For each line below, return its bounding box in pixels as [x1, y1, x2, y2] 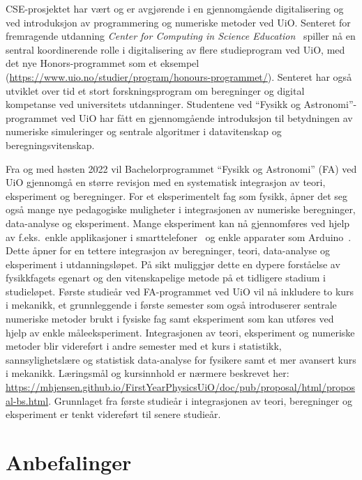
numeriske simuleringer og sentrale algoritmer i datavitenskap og [6, 124, 282, 139]
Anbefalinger [6, 448, 132, 476]
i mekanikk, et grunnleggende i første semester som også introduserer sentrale [6, 297, 337, 312]
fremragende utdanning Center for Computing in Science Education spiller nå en [6, 29, 356, 43]
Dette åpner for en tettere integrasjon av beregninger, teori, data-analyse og [6, 243, 330, 258]
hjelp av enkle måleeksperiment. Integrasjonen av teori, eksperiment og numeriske [6, 325, 355, 339]
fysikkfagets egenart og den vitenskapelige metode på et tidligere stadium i [6, 270, 326, 285]
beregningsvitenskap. [6, 137, 95, 152]
